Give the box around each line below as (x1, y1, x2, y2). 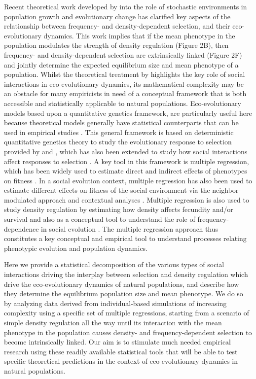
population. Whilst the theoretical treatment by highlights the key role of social (4, 69, 245, 79)
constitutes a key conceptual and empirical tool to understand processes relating (4, 233, 247, 243)
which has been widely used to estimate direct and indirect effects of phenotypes (4, 166, 247, 176)
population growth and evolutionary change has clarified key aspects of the (4, 11, 230, 21)
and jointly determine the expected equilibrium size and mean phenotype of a (4, 59, 239, 69)
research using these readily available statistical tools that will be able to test (4, 346, 238, 356)
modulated (4, 194, 36, 205)
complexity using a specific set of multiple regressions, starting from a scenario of (4, 308, 249, 318)
